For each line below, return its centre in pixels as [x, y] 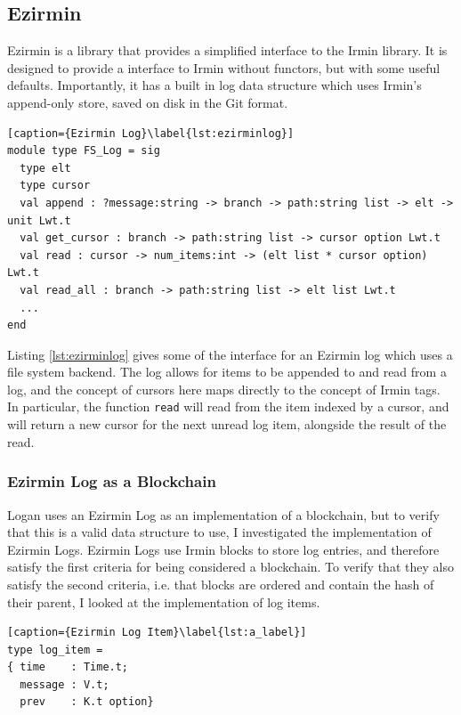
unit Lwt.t [39, 220]
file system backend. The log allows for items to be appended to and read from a [227, 372]
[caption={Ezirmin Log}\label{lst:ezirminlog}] [151, 133]
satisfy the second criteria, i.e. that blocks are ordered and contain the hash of [221, 584]
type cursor [55, 186]
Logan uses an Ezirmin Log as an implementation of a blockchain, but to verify [223, 514]
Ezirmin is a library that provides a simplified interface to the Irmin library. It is [227, 50]
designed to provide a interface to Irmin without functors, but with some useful [224, 67]
